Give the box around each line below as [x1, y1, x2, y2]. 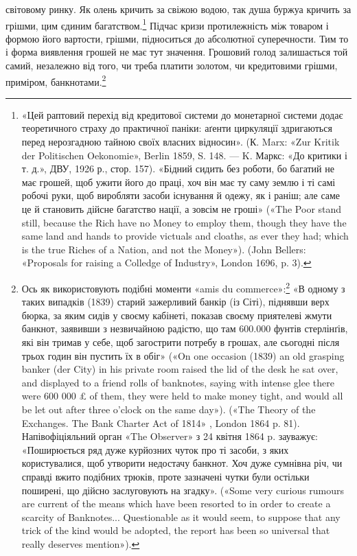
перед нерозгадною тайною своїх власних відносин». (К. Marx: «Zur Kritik [21, 135, 340, 149]
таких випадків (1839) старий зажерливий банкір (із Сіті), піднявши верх [21, 294, 330, 309]
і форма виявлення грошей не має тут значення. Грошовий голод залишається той [5, 45, 348, 59]
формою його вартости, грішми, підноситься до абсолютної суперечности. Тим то [5, 31, 349, 45]
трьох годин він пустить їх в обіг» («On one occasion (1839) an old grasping [21, 348, 345, 362]
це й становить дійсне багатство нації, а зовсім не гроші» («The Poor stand [21, 202, 342, 216]
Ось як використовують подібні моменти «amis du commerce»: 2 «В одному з [21, 279, 345, 295]
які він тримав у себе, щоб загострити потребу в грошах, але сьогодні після [21, 335, 340, 349]
